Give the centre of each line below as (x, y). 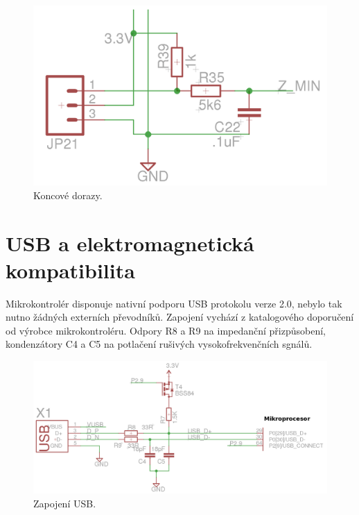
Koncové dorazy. (68, 195)
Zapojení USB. (65, 503)
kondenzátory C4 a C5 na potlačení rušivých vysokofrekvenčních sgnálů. (159, 344)
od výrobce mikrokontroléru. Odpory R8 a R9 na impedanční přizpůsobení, (166, 330)
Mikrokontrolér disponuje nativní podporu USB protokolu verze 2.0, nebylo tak (174, 303)
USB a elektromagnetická (130, 243)
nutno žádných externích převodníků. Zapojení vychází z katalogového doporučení (180, 317)
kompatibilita (70, 270)
